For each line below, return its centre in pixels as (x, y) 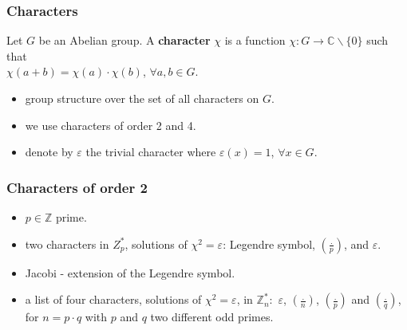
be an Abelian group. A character (124, 40)
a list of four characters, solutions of (113, 299)
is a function (255, 40)
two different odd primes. (212, 317)
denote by (49, 152)
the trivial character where (151, 152)
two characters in (67, 244)
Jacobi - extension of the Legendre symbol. (130, 272)
